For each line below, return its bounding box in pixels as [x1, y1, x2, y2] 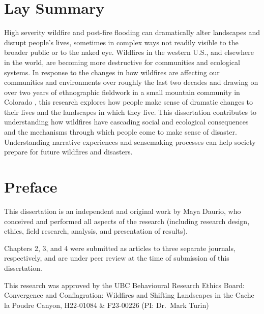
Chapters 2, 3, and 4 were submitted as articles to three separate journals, [4, 242, 236, 253]
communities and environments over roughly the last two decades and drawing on [4, 77, 258, 87]
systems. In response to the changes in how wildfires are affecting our [4, 67, 220, 77]
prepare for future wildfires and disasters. [4, 146, 133, 157]
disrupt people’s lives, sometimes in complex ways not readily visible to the [4, 37, 239, 47]
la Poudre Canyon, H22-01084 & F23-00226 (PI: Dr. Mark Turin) [4, 299, 209, 310]
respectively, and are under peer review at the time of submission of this [4, 253, 229, 263]
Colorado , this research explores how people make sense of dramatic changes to [4, 97, 253, 107]
